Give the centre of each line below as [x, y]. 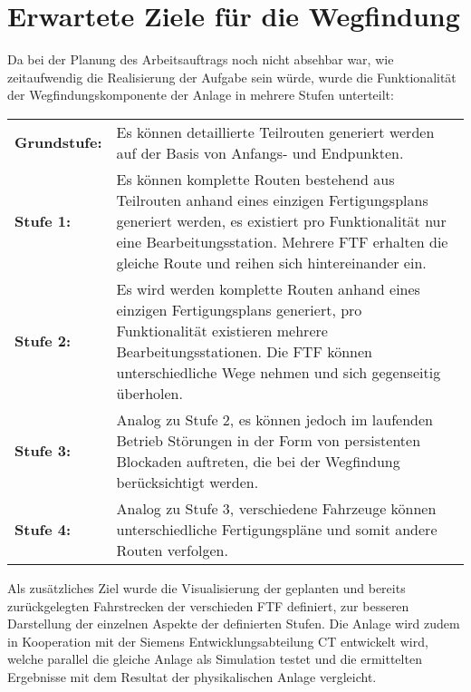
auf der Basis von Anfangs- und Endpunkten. [260, 152]
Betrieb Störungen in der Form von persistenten [269, 440]
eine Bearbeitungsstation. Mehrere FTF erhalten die [282, 241]
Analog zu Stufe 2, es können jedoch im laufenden [274, 419]
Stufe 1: [43, 220]
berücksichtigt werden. [187, 482]
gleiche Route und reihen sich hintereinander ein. [271, 262]
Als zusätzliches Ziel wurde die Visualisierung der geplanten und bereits [207, 587]
